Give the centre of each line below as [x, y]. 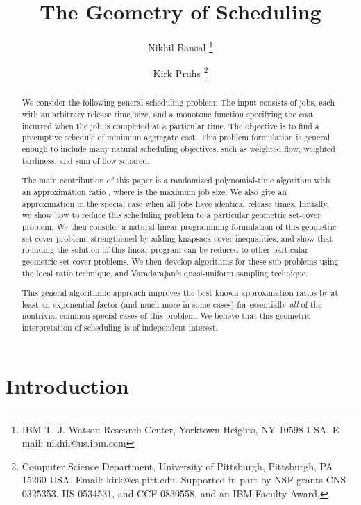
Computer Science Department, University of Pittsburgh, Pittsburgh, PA [177, 466]
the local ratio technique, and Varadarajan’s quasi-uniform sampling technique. [165, 273]
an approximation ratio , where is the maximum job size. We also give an [154, 191]
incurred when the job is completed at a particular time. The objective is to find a [170, 125]
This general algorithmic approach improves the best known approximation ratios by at [180, 293]
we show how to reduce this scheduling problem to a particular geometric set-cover [171, 215]
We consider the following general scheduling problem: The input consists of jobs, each [178, 102]
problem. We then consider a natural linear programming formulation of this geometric [179, 226]
